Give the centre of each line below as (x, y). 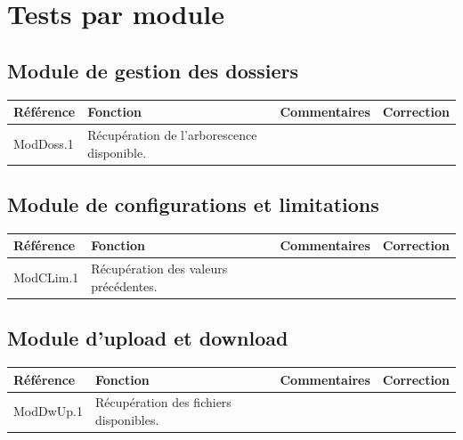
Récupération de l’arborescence (172, 134)
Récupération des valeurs (159, 269)
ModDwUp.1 (48, 411)
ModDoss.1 (44, 143)
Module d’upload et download (148, 338)
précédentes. (124, 285)
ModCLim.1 (46, 277)
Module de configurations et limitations (193, 204)
